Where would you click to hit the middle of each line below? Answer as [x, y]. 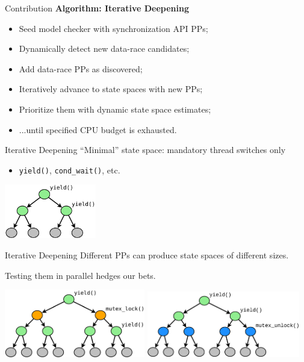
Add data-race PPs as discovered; [81, 68]
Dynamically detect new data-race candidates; [104, 48]
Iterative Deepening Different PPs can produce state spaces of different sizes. [147, 254]
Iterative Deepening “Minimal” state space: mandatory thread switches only [145, 150]
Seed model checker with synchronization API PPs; [113, 28]
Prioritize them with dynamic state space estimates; [115, 109]
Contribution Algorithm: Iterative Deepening [97, 8]
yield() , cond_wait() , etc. [70, 170]
